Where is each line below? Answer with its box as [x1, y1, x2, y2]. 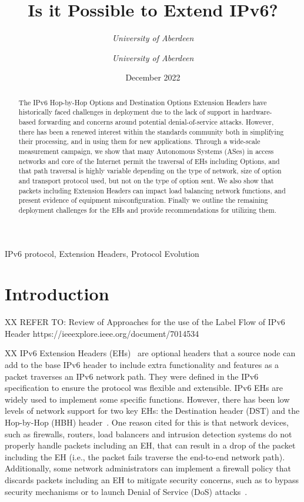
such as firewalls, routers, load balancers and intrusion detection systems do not [5, 427, 292, 440]
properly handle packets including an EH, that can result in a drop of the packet [5, 439, 296, 451]
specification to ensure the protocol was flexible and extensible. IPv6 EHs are [5, 381, 283, 394]
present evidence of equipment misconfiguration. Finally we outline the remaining [18, 195, 268, 205]
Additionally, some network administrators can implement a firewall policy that [5, 462, 291, 474]
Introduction [5, 282, 109, 306]
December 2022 [125, 71, 181, 83]
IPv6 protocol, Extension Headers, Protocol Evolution [5, 247, 199, 259]
